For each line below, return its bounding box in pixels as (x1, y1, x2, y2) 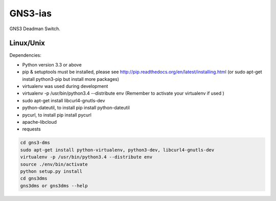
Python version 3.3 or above (22, 61, 82, 68)
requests (22, 126, 41, 132)
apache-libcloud (22, 119, 57, 125)
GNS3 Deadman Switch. (9, 26, 61, 32)
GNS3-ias (9, 8, 52, 19)
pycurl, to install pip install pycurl (22, 111, 91, 118)
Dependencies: (9, 52, 42, 58)
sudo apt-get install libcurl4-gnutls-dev (22, 97, 105, 103)
